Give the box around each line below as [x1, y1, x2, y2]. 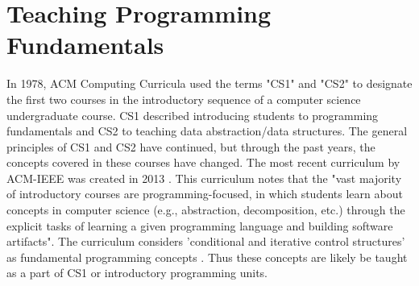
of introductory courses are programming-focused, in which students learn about [6, 185, 403, 202]
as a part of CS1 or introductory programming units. [6, 264, 268, 281]
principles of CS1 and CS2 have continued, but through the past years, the [6, 138, 375, 155]
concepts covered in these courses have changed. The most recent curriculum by [6, 154, 400, 171]
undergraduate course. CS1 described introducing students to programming [6, 106, 379, 123]
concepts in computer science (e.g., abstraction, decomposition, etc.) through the [6, 201, 405, 218]
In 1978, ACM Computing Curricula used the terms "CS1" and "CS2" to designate [6, 75, 413, 92]
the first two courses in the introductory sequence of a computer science [6, 90, 361, 107]
